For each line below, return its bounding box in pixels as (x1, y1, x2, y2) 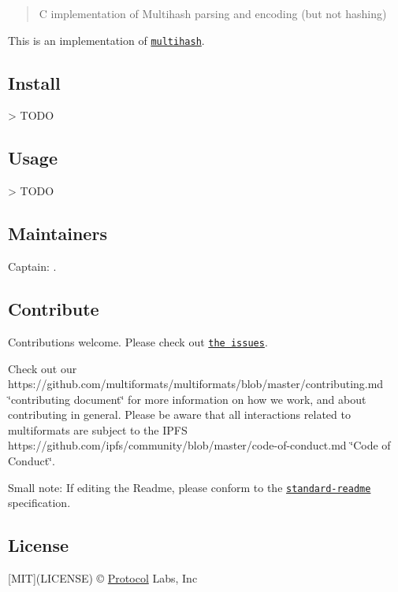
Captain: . (8, 258, 57, 275)
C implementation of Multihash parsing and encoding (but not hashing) (39, 6, 387, 21)
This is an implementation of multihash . (8, 31, 205, 48)
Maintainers (8, 221, 107, 246)
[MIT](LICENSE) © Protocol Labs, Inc (8, 570, 198, 586)
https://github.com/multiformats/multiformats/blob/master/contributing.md (8, 376, 384, 392)
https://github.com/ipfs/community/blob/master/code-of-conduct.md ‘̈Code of (8, 437, 391, 453)
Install (8, 70, 61, 94)
